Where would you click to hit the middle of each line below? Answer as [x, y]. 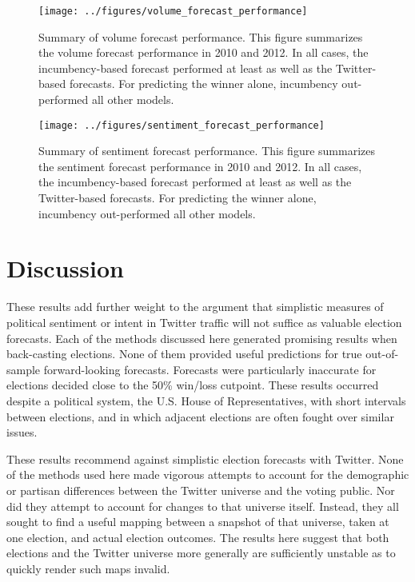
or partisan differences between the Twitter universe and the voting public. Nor [201, 490]
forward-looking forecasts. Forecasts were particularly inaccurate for [210, 369]
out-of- [382, 354]
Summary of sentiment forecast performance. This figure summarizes [207, 151]
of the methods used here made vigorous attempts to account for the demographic [208, 474]
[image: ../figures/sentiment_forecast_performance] [182, 125]
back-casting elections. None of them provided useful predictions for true [184, 354]
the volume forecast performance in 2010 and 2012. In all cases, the [204, 52]
